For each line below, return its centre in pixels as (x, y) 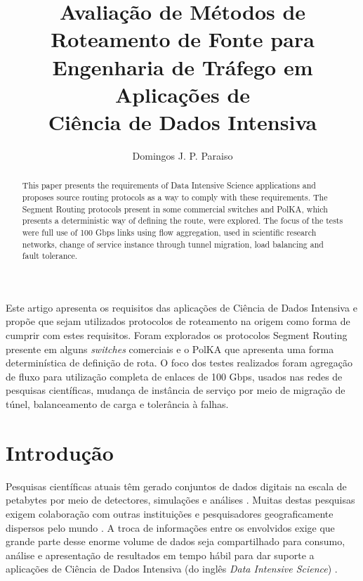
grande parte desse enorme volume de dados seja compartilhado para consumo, (176, 541)
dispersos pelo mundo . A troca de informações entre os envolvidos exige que (170, 527)
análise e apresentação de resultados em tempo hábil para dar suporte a (160, 555)
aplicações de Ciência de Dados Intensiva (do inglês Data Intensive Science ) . (172, 569)
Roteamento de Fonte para (183, 39)
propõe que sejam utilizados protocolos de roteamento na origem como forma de (178, 321)
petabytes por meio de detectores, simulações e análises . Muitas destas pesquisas (180, 500)
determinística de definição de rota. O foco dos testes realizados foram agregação (179, 363)
